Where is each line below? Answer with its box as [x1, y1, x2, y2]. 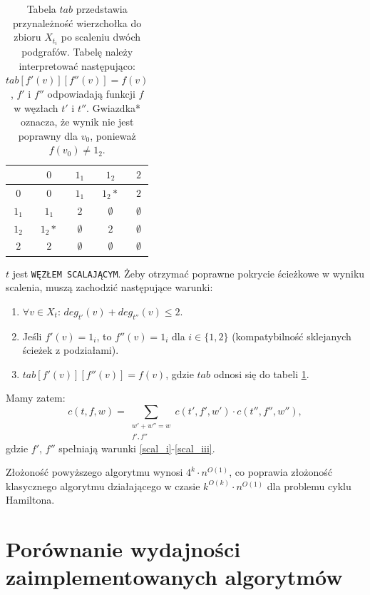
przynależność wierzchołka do [13, 15, 142, 30]
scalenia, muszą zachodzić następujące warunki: [6, 280, 213, 295]
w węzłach [14, 100, 58, 115]
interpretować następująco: [19, 58, 135, 73]
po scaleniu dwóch [61, 29, 141, 44]
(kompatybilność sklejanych [232, 328, 351, 343]
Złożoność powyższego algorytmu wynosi [6, 464, 183, 479]
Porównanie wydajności [6, 534, 241, 564]
